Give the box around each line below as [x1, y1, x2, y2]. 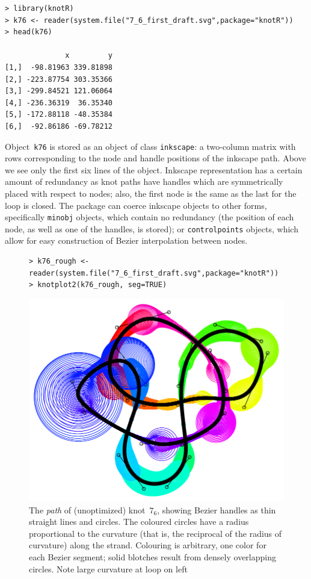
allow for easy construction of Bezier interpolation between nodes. [5, 234, 248, 247]
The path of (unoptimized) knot [29, 503, 146, 516]
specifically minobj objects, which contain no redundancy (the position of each [5, 211, 294, 223]
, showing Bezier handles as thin [157, 503, 276, 516]
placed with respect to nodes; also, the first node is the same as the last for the [5, 187, 297, 199]
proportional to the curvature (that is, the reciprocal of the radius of [29, 527, 282, 539]
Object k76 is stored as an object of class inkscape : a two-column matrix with [5, 140, 296, 152]
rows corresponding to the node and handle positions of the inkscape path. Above [5, 152, 306, 164]
